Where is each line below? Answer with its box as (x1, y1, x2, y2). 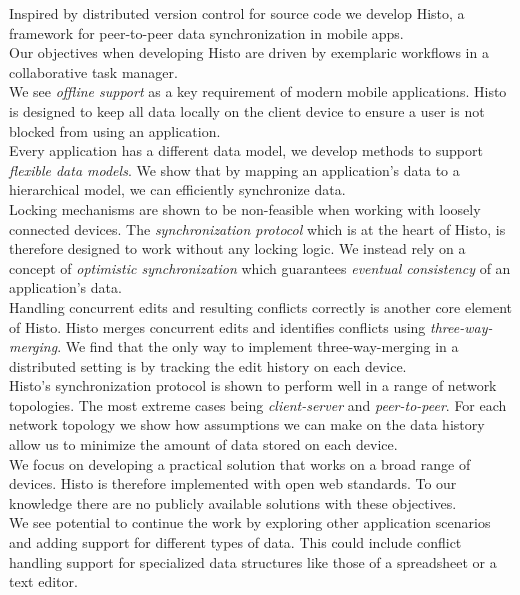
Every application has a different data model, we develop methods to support (9, 140, 483, 161)
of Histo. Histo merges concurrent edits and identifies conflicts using (9, 316, 426, 337)
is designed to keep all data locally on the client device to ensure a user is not (9, 100, 485, 121)
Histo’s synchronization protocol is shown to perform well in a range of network (9, 375, 497, 396)
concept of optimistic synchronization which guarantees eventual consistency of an (9, 257, 511, 278)
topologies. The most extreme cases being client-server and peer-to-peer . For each (9, 394, 507, 415)
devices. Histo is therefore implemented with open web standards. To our (9, 473, 457, 494)
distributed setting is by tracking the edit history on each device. (9, 355, 407, 376)
